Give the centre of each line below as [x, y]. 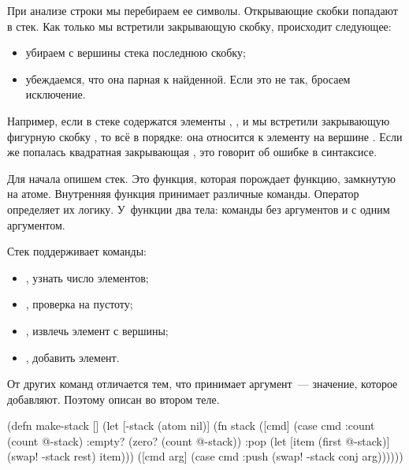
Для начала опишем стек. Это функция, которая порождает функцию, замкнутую [201, 178]
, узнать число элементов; [87, 277]
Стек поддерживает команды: [77, 251]
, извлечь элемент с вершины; [97, 330]
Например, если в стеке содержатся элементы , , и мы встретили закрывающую [199, 120]
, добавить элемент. [73, 357]
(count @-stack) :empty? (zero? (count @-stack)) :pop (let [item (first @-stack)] [199, 440]
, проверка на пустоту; [79, 304]
